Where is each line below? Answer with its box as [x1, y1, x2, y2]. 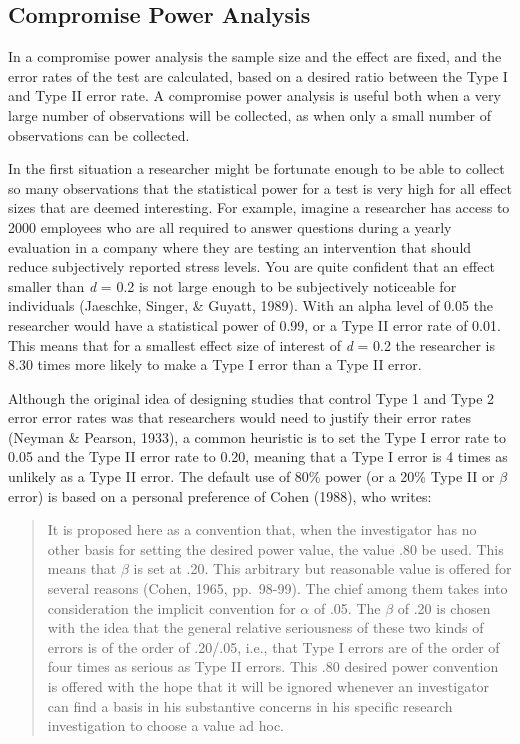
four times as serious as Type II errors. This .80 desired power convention [47, 656, 499, 677]
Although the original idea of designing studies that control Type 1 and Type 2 [8, 387, 495, 408]
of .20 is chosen [397, 597, 491, 618]
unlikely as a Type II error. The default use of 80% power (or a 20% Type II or [8, 466, 495, 487]
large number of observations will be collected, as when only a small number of [8, 104, 492, 125]
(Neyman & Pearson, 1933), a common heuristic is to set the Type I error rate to [8, 426, 507, 447]
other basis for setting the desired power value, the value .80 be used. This [47, 538, 504, 559]
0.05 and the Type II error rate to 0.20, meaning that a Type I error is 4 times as [8, 446, 508, 467]
